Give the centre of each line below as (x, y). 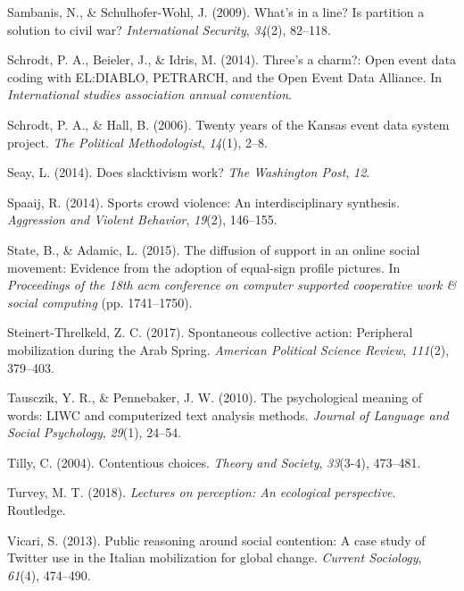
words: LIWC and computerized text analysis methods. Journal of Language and (228, 414)
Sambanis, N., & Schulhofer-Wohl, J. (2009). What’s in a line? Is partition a (216, 12)
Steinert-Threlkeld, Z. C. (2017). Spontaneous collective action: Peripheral (210, 332)
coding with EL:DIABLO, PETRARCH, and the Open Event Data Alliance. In (225, 76)
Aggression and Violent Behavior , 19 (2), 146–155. (142, 220)
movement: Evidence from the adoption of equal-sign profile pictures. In (204, 267)
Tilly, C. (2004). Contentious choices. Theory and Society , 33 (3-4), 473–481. (214, 462)
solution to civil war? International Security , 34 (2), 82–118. (169, 29)
